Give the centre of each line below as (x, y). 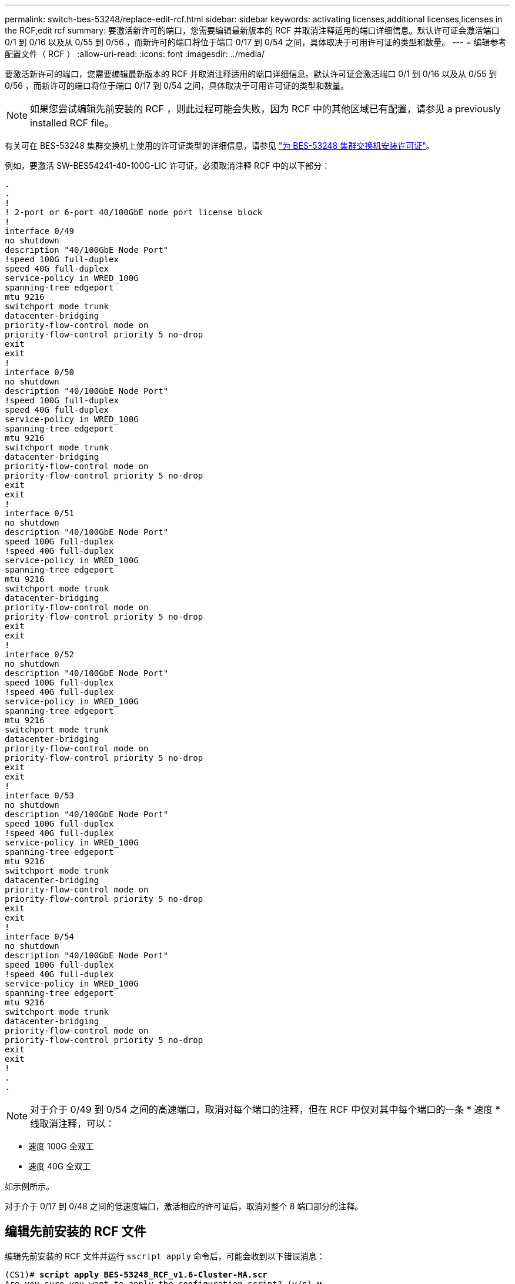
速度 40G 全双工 (60, 1166)
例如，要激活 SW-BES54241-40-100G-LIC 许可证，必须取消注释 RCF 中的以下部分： (168, 165)
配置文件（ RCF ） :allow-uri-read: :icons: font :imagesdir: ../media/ (135, 54)
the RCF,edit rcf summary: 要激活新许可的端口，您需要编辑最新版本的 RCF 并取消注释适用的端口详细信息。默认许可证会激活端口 (252, 30)
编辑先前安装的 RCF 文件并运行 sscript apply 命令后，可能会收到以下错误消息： (165, 1256)
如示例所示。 (29, 1186)
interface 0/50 (40, 372)
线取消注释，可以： (73, 1123)
